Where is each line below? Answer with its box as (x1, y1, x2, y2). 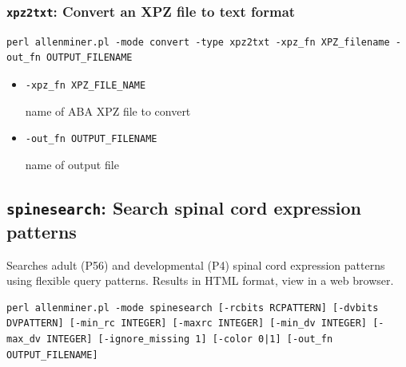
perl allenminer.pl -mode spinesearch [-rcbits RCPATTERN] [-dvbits (6, 302, 379, 314)
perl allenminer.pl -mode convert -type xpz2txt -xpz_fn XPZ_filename (6, 36, 390, 48)
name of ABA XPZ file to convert (25, 102, 191, 119)
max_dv (6, 333, 41, 345)
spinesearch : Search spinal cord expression (6, 195, 361, 219)
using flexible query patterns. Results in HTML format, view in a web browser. (6, 272, 394, 289)
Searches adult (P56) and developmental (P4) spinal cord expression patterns (6, 256, 385, 273)
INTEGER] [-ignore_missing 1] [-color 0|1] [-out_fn (46, 333, 333, 345)
